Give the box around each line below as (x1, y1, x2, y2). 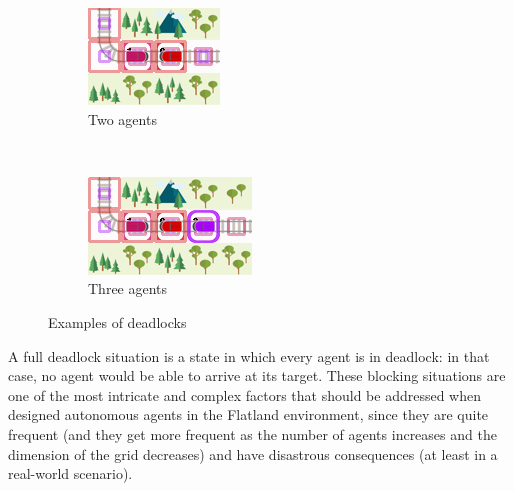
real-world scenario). (8, 463, 133, 484)
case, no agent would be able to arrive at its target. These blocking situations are (8, 365, 506, 386)
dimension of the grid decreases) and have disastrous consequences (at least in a (8, 443, 498, 464)
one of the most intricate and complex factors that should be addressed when (8, 384, 481, 405)
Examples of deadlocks (48, 311, 187, 332)
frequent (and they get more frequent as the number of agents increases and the (8, 423, 497, 444)
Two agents (88, 108, 157, 129)
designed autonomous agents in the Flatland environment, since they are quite (8, 404, 489, 425)
